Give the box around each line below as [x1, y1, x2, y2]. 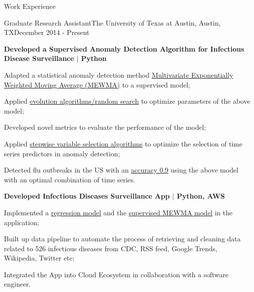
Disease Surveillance [4, 53, 74, 63]
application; [4, 217, 39, 227]
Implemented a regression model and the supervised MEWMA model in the [4, 207, 233, 217]
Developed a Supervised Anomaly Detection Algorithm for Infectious [4, 43, 244, 54]
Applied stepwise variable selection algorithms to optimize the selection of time [4, 138, 243, 148]
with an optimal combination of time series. [4, 174, 135, 184]
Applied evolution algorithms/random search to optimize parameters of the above [4, 96, 251, 106]
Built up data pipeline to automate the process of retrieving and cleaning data [4, 234, 241, 244]
